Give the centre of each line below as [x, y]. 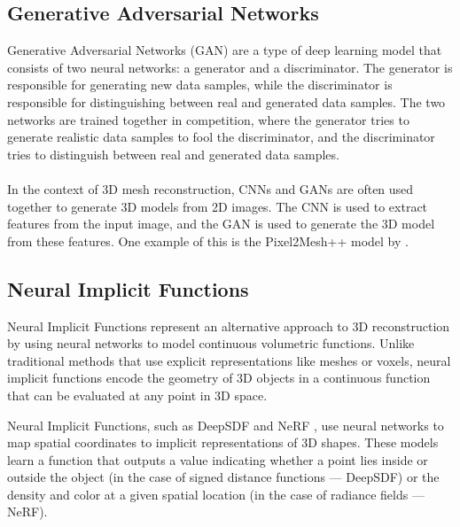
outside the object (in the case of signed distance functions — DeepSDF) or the [223, 477]
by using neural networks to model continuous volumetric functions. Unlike [211, 343]
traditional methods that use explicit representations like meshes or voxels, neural [229, 360]
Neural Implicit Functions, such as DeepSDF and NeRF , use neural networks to [226, 425]
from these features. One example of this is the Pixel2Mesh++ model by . [208, 240]
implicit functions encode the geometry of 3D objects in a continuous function [219, 378]
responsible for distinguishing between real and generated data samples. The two [226, 101]
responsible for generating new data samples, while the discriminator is [200, 85]
